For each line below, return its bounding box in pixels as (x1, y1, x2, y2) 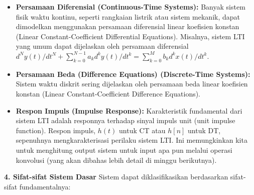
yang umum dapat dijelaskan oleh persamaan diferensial (16, 41, 189, 51)
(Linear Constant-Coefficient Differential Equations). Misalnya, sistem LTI (16, 31, 245, 41)
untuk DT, (188, 125, 221, 135)
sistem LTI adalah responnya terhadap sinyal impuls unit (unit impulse (16, 115, 235, 126)
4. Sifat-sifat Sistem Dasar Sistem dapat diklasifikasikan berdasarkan (4, 171, 228, 182)
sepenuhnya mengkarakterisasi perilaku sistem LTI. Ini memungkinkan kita (16, 135, 247, 145)
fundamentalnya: (19, 181, 71, 191)
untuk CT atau (119, 125, 166, 135)
